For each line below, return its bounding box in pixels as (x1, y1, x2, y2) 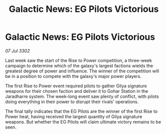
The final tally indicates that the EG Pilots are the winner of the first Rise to (5, 108, 158, 114)
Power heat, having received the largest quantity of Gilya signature (5, 113, 143, 120)
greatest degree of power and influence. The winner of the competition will (5, 68, 160, 74)
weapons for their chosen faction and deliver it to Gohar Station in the (5, 88, 149, 94)
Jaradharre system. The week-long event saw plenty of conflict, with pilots (5, 93, 159, 99)
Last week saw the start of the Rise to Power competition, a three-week (5, 57, 152, 63)
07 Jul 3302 (5, 48, 30, 54)
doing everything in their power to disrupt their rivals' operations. (5, 98, 139, 105)
